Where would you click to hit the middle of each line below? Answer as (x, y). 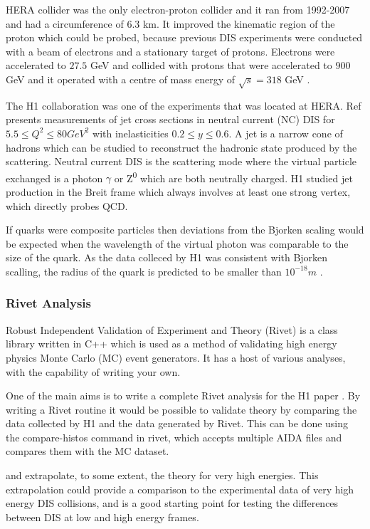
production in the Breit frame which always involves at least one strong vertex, (178, 191)
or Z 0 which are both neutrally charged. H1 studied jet (233, 177)
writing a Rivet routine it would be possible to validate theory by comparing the (181, 409)
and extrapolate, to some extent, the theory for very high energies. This (162, 475)
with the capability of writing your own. (93, 371)
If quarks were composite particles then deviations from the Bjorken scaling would (185, 230)
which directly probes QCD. (67, 205)
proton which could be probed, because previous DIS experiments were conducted (184, 37)
